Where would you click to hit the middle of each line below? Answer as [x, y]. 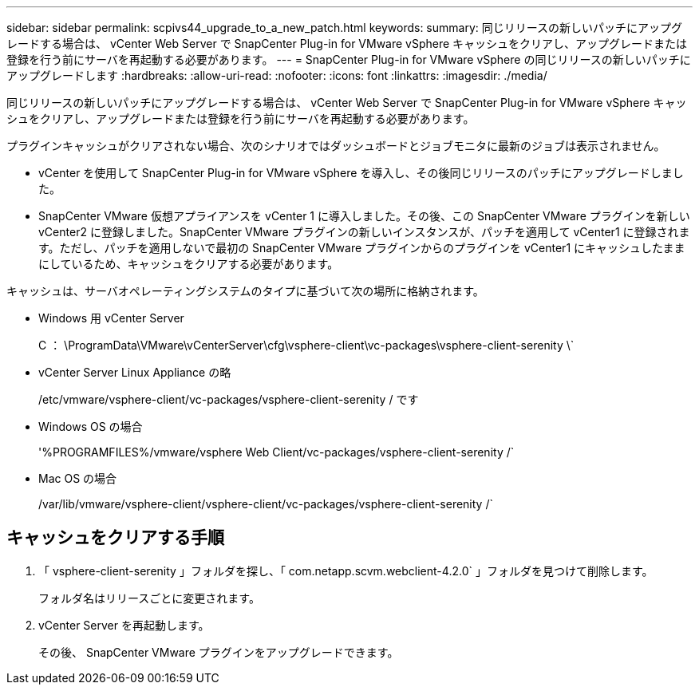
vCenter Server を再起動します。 [124, 625]
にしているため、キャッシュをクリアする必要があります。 [189, 264]
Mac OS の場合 [78, 478]
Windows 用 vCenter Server [111, 318]
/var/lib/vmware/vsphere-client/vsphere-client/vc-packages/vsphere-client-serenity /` [266, 504]
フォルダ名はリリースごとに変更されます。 [149, 598]
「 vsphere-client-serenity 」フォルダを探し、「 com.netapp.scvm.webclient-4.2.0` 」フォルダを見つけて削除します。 [346, 571]
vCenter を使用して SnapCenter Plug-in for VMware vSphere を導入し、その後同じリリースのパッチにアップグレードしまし [361, 173]
